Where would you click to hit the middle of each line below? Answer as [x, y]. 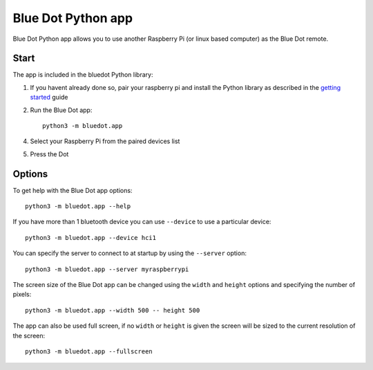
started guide [49, 98]
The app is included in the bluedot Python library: [83, 75]
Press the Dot [49, 154]
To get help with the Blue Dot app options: [73, 190]
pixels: [22, 295]
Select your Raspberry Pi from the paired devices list [105, 141]
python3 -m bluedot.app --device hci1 [91, 238]
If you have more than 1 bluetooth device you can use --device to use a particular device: [142, 222]
